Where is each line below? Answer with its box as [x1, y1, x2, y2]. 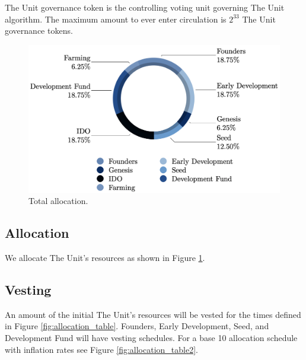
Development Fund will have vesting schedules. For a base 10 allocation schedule [5, 332, 298, 343]
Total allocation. [28, 195, 88, 207]
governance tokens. [5, 24, 73, 37]
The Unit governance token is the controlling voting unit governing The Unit [5, 1, 285, 13]
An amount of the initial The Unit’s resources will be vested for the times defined [5, 308, 301, 320]
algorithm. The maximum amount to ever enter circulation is [5, 12, 227, 25]
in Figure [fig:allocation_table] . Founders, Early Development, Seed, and [5, 320, 269, 332]
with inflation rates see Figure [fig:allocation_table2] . [5, 343, 198, 355]
